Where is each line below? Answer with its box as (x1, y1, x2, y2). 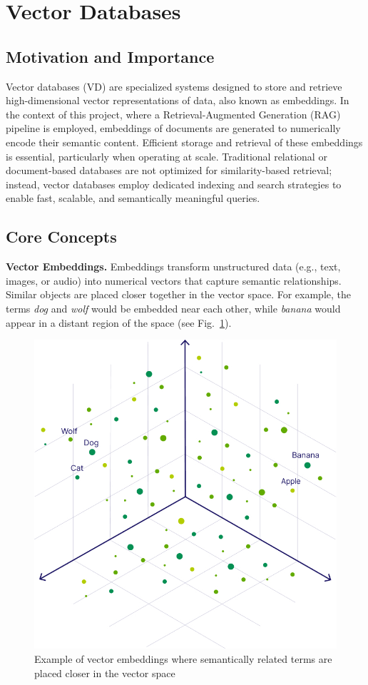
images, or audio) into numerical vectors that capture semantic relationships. (6, 273, 342, 288)
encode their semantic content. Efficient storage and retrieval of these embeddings (6, 134, 363, 149)
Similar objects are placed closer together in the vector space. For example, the (6, 287, 352, 302)
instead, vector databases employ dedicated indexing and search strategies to (6, 176, 342, 191)
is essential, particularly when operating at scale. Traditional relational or (6, 148, 327, 163)
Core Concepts (6, 225, 117, 248)
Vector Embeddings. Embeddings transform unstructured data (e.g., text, (6, 259, 341, 274)
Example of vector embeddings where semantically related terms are (34, 651, 332, 666)
